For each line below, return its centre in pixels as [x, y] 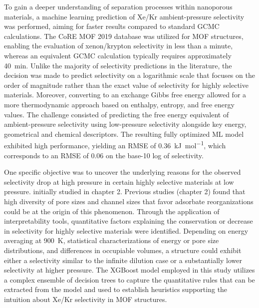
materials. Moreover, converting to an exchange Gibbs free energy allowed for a [125, 95]
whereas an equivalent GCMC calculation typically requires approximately [118, 55]
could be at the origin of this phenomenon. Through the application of [112, 211]
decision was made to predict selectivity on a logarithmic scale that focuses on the [129, 75]
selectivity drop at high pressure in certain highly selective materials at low [119, 181]
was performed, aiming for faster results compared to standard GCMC [112, 26]
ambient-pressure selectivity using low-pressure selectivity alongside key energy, [125, 124]
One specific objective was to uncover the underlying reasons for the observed [123, 172]
